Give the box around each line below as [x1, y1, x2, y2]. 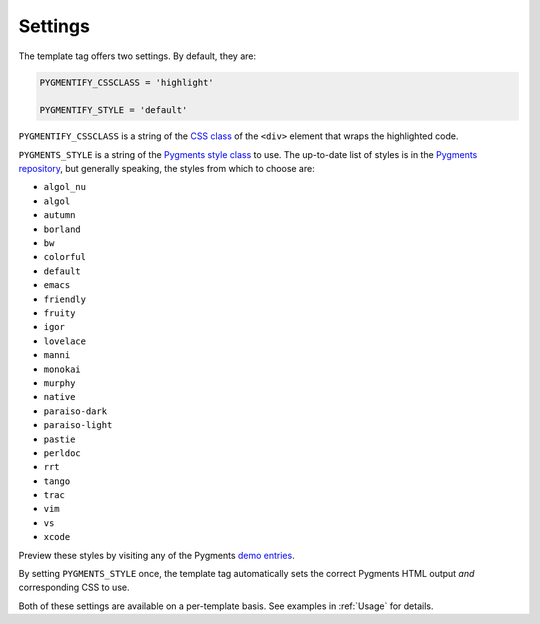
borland [43, 223, 82, 235]
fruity [43, 307, 76, 319]
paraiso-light [43, 420, 113, 431]
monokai [43, 363, 82, 375]
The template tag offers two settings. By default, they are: [18, 50, 257, 62]
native [43, 391, 76, 403]
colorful [43, 251, 87, 263]
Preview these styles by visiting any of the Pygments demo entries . [18, 549, 295, 561]
